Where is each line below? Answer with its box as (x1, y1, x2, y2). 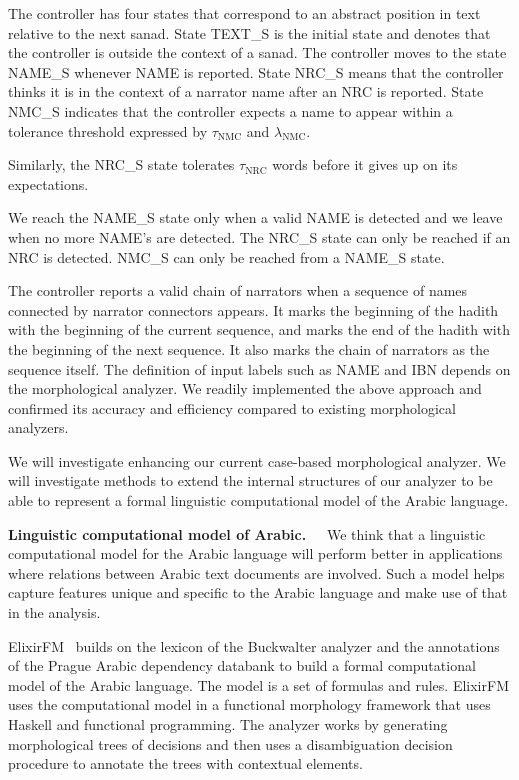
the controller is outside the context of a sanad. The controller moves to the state (8, 42, 507, 63)
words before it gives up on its (272, 154, 458, 175)
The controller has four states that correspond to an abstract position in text (8, 3, 481, 23)
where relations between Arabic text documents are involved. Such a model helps (8, 562, 505, 583)
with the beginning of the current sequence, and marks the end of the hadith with (8, 319, 510, 340)
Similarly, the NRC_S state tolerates (8, 154, 235, 175)
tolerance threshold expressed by (8, 120, 208, 141)
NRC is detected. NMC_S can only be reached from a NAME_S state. (8, 246, 445, 267)
